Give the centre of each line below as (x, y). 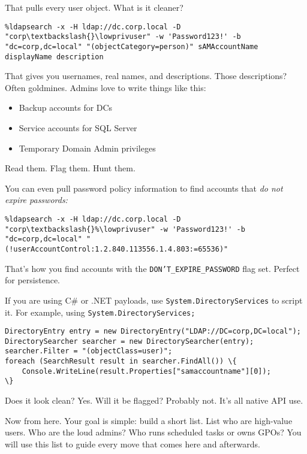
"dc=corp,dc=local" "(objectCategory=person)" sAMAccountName (132, 46)
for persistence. (33, 280)
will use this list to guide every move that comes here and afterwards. (133, 444)
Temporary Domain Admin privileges (87, 148)
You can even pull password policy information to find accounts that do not (144, 188)
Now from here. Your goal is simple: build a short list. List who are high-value (149, 420)
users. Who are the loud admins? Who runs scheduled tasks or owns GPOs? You (153, 432)
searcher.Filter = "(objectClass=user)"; (89, 351)
